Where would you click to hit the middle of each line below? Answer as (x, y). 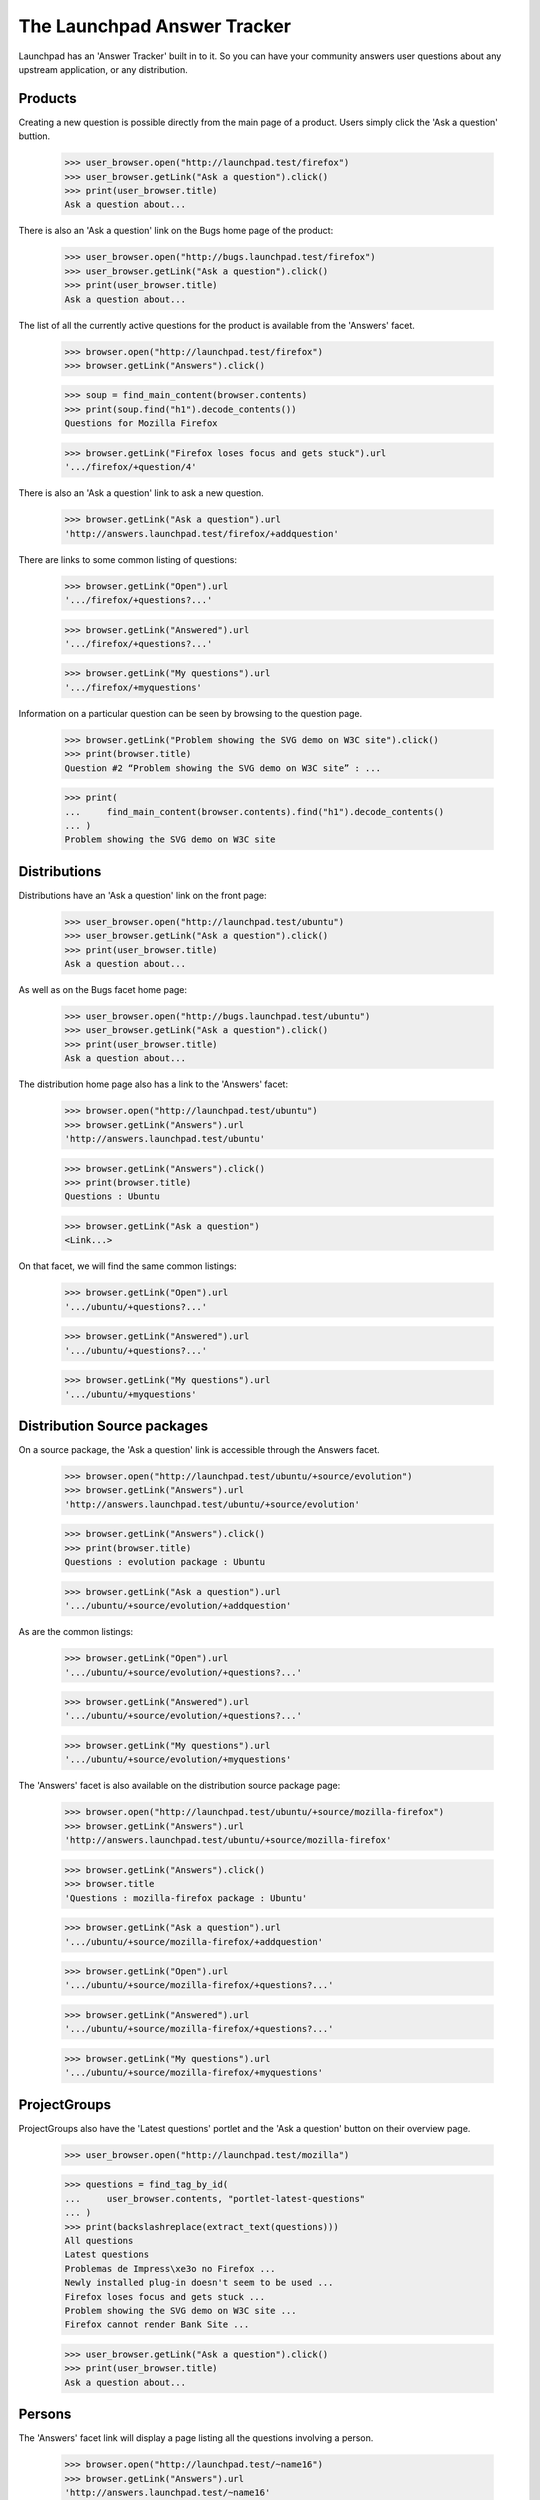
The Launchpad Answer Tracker (155, 26)
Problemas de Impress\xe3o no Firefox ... (170, 2268)
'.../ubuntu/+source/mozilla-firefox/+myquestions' (194, 2073)
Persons (45, 2414)
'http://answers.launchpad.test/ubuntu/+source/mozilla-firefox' (228, 1840)
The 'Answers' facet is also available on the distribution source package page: (179, 1786)
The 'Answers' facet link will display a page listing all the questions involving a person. (196, 2438)
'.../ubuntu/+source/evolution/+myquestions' (178, 1759)
